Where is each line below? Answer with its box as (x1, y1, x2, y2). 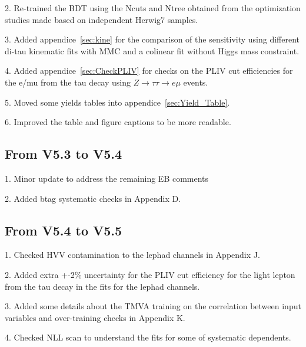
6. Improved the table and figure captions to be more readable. (5, 116, 231, 128)
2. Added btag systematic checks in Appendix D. (5, 192, 181, 204)
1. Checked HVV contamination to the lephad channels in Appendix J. (5, 248, 260, 261)
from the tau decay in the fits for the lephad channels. (5, 280, 200, 292)
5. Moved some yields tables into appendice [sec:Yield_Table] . (5, 96, 230, 108)
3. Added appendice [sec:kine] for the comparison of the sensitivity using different (5, 33, 300, 45)
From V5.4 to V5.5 (5, 221, 122, 239)
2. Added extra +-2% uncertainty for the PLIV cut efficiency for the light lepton (5, 268, 295, 280)
